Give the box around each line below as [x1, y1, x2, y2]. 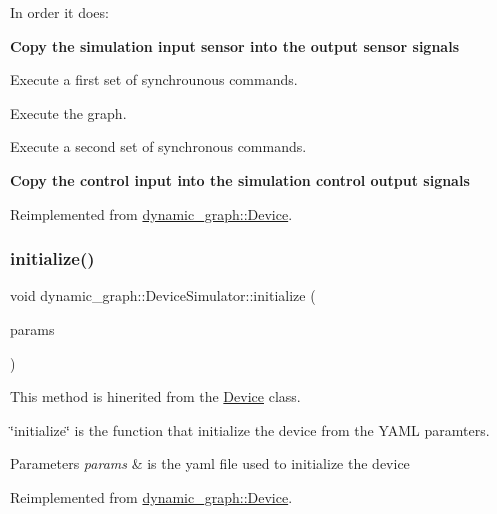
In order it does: [10, 2, 109, 22]
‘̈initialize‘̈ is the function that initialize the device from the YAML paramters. [10, 419, 490, 440]
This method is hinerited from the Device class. [10, 386, 301, 407]
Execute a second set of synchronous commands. [10, 136, 307, 157]
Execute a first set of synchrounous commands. [10, 69, 298, 90]
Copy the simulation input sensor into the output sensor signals [10, 35, 459, 56]
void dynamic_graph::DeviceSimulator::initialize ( [10, 285, 316, 306]
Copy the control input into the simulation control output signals [10, 169, 470, 190]
